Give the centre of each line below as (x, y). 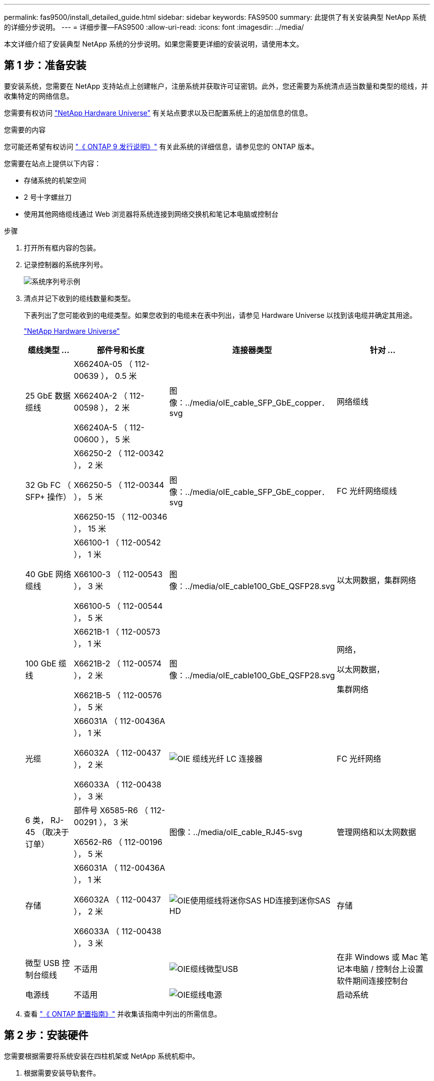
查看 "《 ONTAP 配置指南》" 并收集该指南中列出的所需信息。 (123, 1014)
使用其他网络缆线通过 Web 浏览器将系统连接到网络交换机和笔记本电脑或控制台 (151, 214)
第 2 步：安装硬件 (46, 1035)
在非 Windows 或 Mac (377, 957)
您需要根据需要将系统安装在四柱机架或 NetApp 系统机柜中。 (102, 1056)
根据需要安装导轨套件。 (62, 1073)
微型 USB (43, 963)
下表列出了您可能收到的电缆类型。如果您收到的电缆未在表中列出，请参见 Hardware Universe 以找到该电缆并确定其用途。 (220, 315)
